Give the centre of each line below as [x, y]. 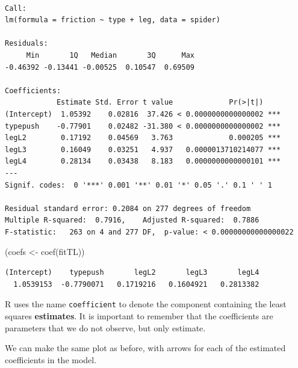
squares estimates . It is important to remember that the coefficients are [139, 315]
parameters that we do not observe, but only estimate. [105, 327]
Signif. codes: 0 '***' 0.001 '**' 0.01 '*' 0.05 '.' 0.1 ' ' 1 [138, 185]
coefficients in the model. [51, 359]
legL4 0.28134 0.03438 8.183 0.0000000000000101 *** [143, 161]
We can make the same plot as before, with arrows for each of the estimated [145, 348]
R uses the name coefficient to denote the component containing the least [146, 304]
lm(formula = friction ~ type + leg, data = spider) [113, 20]
